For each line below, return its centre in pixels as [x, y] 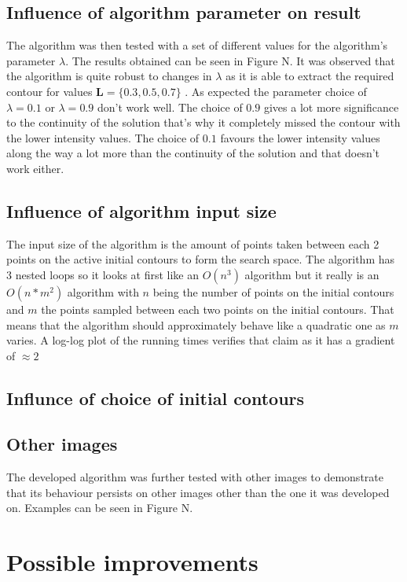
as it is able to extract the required [310, 76]
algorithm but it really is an [312, 274]
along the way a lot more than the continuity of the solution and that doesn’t [193, 153]
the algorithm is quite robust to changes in [109, 76]
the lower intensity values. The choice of [103, 137]
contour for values [49, 91]
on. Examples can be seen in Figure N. [100, 508]
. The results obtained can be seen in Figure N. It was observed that [230, 60]
